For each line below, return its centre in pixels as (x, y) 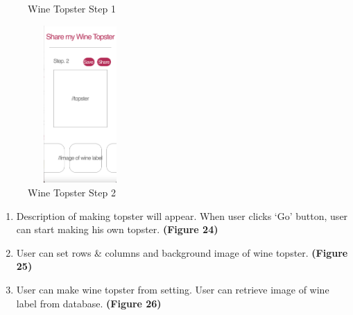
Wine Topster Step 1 (72, 8)
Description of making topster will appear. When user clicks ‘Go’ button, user (182, 215)
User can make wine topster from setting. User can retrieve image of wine (173, 289)
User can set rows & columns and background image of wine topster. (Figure (182, 252)
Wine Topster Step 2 (72, 192)
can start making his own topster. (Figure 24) (117, 229)
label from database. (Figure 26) (89, 303)
